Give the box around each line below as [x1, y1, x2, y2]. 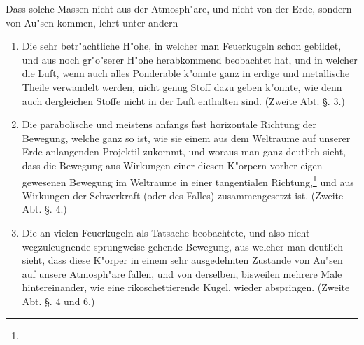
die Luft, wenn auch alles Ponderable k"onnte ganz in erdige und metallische [22, 66, 350, 80]
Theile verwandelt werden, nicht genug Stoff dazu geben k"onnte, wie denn [22, 79, 342, 94]
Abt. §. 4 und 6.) [22, 293, 95, 308]
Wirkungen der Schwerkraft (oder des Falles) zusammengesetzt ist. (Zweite [22, 188, 344, 202]
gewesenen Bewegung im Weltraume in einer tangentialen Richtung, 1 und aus [22, 172, 354, 189]
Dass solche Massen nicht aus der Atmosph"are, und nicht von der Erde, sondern [6, 1, 352, 15]
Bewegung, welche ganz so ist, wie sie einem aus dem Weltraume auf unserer [22, 130, 351, 145]
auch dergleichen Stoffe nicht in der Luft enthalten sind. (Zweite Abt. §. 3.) [22, 93, 345, 108]
